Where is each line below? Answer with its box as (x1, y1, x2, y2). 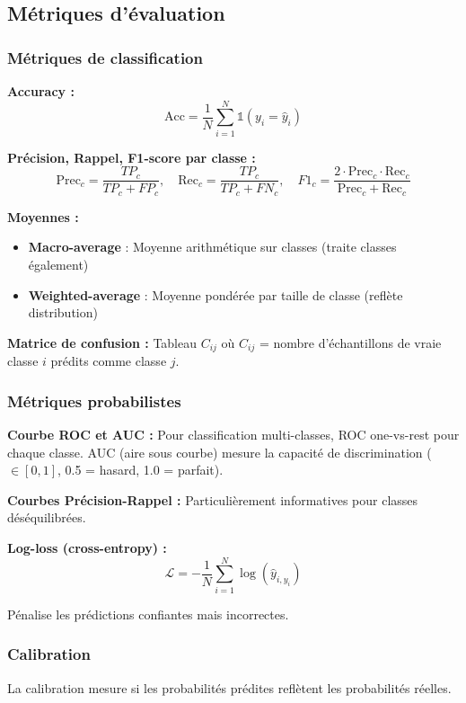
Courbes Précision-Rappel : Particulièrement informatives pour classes (7, 490, 418, 509)
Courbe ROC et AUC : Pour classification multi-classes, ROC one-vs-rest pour (7, 425, 460, 444)
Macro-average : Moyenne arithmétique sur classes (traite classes (28, 237, 397, 256)
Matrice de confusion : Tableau (7, 333, 198, 351)
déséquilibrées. (7, 508, 86, 527)
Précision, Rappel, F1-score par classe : (7, 147, 256, 166)
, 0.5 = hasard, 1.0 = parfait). (57, 460, 224, 479)
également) (28, 255, 89, 274)
